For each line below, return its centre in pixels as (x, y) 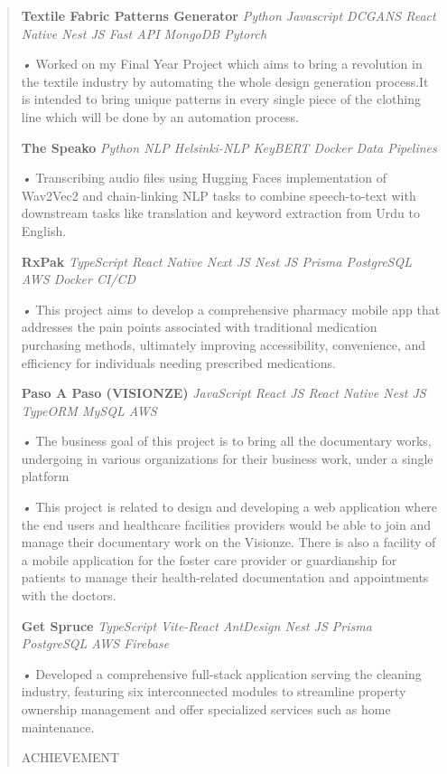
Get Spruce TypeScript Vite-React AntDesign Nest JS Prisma (196, 625)
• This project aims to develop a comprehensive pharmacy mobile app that (231, 309)
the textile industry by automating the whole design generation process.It (225, 81)
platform (45, 476)
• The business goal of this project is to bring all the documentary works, (226, 441)
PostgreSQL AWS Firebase (95, 643)
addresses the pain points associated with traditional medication (199, 327)
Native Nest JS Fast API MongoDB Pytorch (144, 33)
